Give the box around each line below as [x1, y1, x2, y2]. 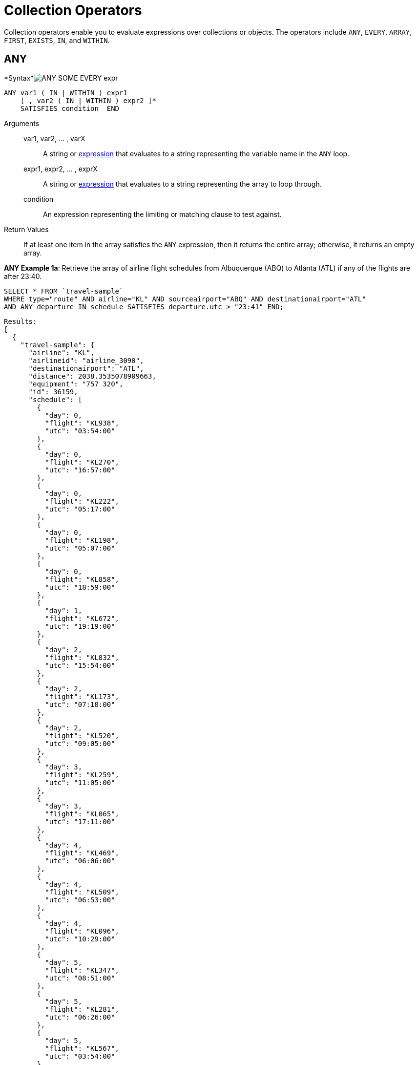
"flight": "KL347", [45, 966, 120, 974]
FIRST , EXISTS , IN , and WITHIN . [4, 36, 110, 44]
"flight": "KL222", [45, 497, 120, 505]
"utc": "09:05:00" [45, 739, 115, 747]
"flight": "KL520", [45, 731, 120, 740]
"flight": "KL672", [45, 614, 120, 622]
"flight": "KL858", [45, 575, 120, 583]
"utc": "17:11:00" [45, 817, 115, 826]
